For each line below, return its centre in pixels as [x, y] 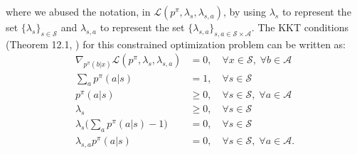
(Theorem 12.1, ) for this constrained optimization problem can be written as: [176, 44]
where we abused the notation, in [78, 11]
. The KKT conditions [300, 27]
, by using [245, 11]
